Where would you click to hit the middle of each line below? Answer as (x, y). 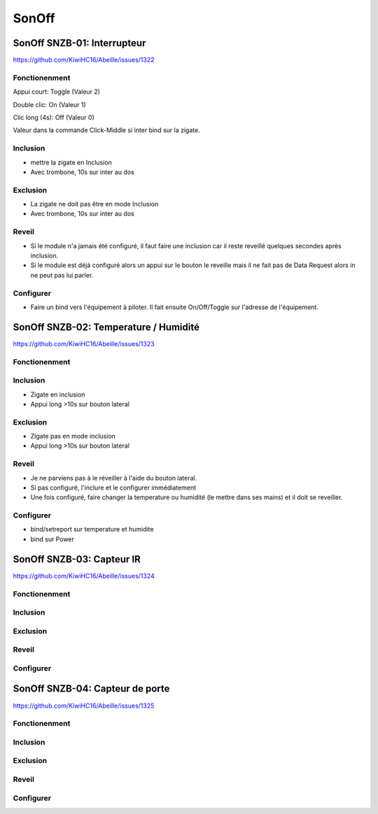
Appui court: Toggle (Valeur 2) (57, 92)
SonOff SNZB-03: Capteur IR (77, 559)
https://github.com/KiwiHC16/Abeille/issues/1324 (84, 576)
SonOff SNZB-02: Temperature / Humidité (106, 327)
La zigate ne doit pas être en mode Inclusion (94, 204)
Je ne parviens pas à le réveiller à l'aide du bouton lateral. (114, 478)
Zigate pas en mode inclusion (73, 436)
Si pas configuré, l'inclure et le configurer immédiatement (113, 487)
